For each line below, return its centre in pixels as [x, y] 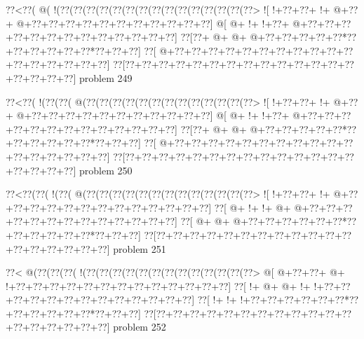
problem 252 [140, 327]
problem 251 [140, 248]
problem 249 [106, 77]
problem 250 [106, 170]
